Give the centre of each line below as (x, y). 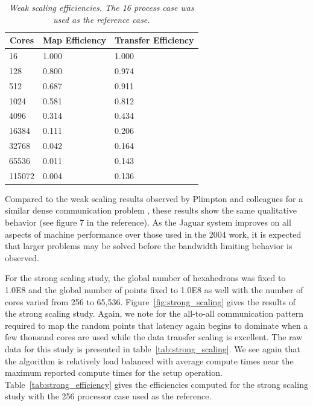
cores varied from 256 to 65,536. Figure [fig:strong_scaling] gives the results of (150, 301)
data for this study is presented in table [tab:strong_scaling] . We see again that (153, 349)
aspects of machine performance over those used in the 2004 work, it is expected (153, 234)
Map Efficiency (75, 40)
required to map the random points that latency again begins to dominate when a (156, 325)
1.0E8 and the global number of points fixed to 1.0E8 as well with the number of (154, 290)
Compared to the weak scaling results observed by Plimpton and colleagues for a (154, 198)
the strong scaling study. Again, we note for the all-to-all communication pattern (154, 313)
